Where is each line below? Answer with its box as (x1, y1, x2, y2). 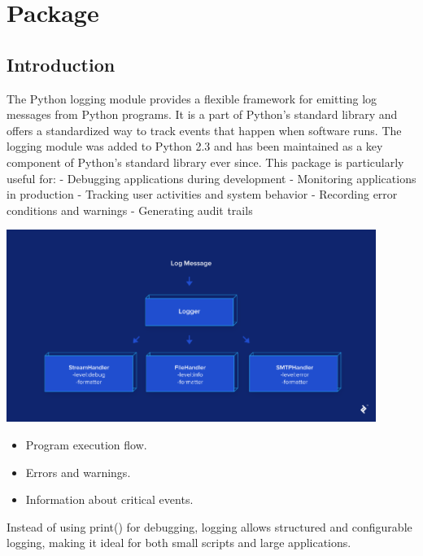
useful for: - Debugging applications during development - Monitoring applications (7, 169, 416, 186)
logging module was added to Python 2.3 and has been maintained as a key (7, 138, 383, 155)
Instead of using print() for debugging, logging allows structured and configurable (7, 518, 412, 535)
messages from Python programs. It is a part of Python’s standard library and (7, 106, 398, 123)
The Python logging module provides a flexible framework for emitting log (7, 90, 377, 107)
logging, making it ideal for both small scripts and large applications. (7, 534, 351, 551)
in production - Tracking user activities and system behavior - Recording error (7, 186, 398, 203)
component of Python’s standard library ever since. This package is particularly (7, 153, 404, 170)
